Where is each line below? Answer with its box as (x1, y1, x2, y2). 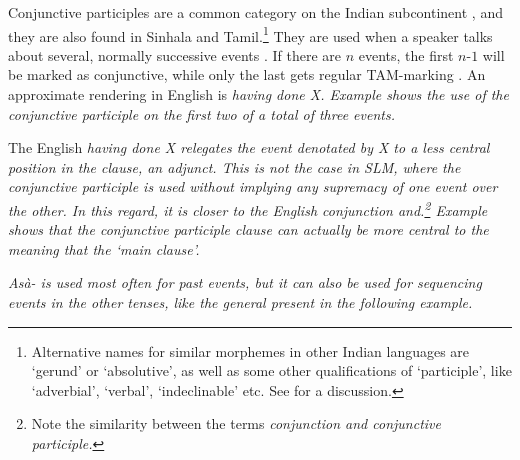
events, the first (358, 44, 454, 65)
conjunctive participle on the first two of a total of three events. (8, 103, 395, 124)
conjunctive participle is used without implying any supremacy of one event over (8, 176, 498, 197)
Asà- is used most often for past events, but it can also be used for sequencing (8, 272, 482, 293)
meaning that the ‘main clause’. (8, 238, 200, 259)
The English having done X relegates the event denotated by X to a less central (8, 137, 490, 158)
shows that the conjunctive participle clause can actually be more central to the (8, 219, 489, 240)
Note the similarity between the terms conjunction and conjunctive (31, 413, 441, 434)
